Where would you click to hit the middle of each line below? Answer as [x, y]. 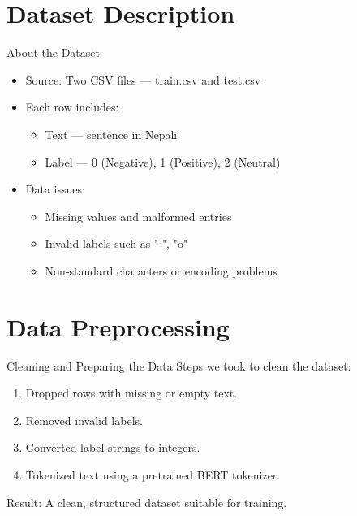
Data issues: [55, 189]
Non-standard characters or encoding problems [161, 270]
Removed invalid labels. [84, 420]
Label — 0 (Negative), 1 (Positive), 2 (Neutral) [163, 161]
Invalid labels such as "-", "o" [116, 243]
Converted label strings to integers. [113, 447]
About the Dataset [53, 52]
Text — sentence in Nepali [111, 134]
